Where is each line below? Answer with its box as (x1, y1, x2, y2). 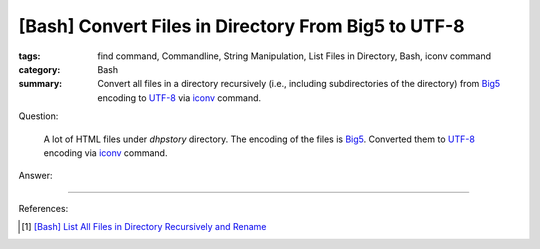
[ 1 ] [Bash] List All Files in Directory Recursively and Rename (21, 221, 267, 233)
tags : (18, 50, 41, 62)
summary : (18, 78, 63, 90)
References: (18, 202, 69, 214)
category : (18, 63, 61, 75)
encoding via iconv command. (43, 146, 168, 159)
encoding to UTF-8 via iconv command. (97, 91, 262, 104)
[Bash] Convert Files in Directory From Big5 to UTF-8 (18, 15, 465, 37)
